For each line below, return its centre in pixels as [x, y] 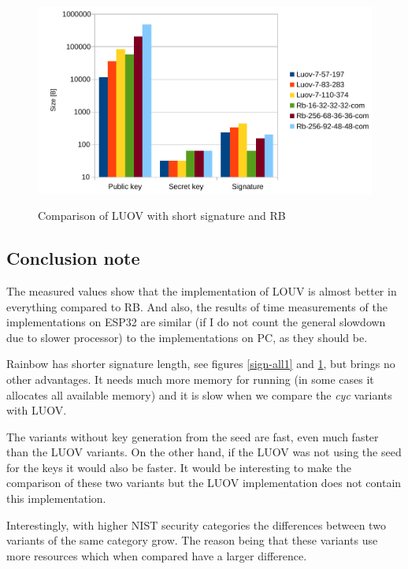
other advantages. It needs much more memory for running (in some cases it [190, 379]
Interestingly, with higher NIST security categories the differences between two [196, 524]
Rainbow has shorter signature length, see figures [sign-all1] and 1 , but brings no [201, 364]
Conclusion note [73, 258]
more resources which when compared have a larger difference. [157, 555]
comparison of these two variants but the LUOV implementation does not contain [204, 483]
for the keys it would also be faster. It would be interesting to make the [179, 467]
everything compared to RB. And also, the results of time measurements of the [197, 306]
